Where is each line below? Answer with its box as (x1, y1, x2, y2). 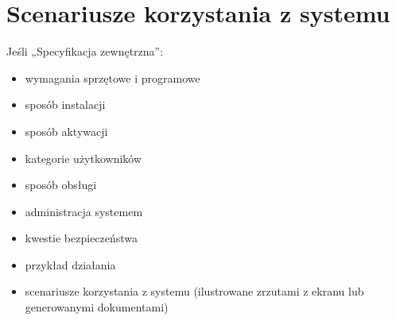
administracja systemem (25, 203, 143, 219)
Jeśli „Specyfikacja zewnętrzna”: (6, 43, 164, 60)
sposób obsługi (25, 176, 97, 193)
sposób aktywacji (25, 122, 108, 139)
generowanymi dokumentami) (25, 299, 169, 315)
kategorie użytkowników (25, 149, 142, 166)
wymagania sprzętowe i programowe (25, 69, 200, 86)
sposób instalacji (25, 96, 106, 113)
